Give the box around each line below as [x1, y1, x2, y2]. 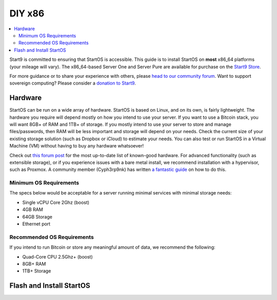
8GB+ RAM [22, 261, 46, 267]
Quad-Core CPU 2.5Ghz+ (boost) [22, 253, 93, 260]
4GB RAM [22, 206, 43, 212]
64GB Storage [22, 213, 52, 220]
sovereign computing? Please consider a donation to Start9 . [9, 80, 136, 87]
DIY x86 [9, 8, 45, 19]
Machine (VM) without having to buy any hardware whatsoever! [9, 143, 144, 149]
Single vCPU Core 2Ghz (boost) [22, 199, 90, 205]
